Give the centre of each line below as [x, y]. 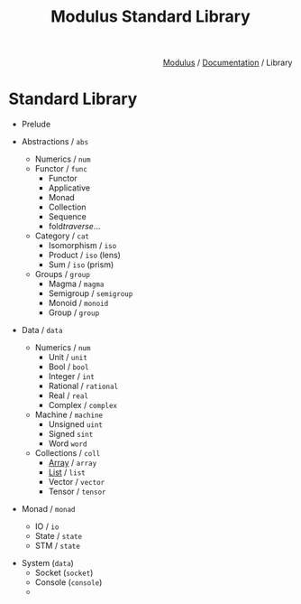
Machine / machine [69, 415]
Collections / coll [68, 453]
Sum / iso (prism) [81, 265]
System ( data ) [47, 563]
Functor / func [61, 169]
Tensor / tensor [77, 492]
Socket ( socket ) [64, 573]
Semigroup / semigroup [91, 293]
